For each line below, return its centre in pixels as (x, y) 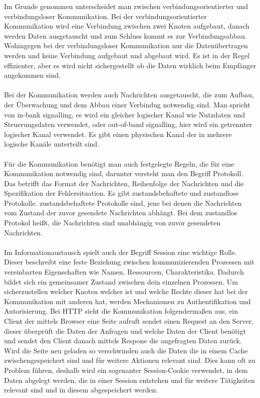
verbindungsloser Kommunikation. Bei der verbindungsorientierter (105, 16)
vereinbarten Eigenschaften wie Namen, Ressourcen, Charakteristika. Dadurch (124, 272)
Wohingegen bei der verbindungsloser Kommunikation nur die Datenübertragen (126, 45)
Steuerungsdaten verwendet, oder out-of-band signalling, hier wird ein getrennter (128, 124)
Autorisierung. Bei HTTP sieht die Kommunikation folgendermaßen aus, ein (121, 311)
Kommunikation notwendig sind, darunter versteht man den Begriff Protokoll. (124, 173)
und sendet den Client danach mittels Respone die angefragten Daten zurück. (123, 341)
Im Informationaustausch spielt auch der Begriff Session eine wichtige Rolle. (120, 252)
